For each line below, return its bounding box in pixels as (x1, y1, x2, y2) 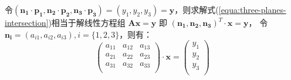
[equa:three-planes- (218, 4, 286, 15)
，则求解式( (174, 4, 219, 15)
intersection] (5, 16, 49, 28)
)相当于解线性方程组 (48, 16, 126, 28)
